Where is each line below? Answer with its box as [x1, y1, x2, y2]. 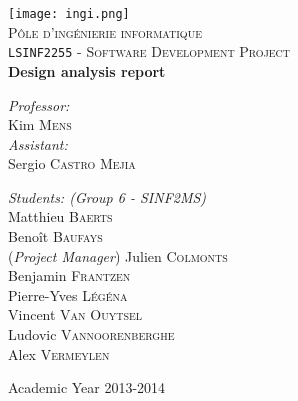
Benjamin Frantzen [8, 265, 131, 286]
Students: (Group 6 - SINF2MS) [8, 186, 207, 207]
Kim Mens [8, 114, 72, 135]
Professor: [8, 94, 70, 115]
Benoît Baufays [8, 226, 103, 247]
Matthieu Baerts [8, 206, 113, 227]
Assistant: [8, 133, 68, 154]
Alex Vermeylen [8, 343, 110, 364]
